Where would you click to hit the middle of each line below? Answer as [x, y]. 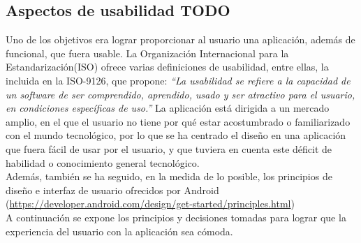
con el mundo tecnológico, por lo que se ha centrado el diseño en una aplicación [176, 135]
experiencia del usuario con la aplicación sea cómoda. [119, 231]
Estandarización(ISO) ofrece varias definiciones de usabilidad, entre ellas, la [167, 67]
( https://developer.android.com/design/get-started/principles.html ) [150, 204]
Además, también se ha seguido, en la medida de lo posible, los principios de [169, 176]
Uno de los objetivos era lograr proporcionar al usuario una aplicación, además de [180, 39]
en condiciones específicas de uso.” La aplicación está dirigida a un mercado [168, 108]
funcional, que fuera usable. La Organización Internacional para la [147, 53]
